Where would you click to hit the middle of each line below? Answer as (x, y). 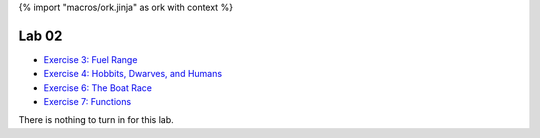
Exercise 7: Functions (87, 102)
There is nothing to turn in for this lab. (96, 120)
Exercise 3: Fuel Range (90, 59)
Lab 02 (40, 35)
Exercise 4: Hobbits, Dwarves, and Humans (133, 74)
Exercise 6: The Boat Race (97, 87)
